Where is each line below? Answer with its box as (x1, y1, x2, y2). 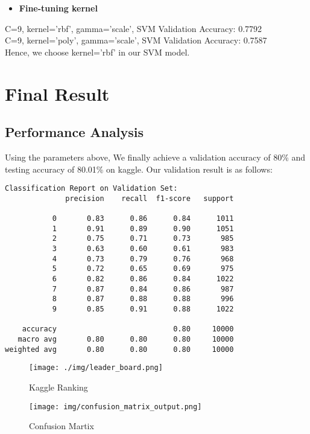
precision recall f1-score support (65, 194, 234, 203)
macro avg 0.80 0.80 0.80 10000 (17, 334, 234, 343)
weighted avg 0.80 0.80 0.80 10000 (5, 345, 234, 354)
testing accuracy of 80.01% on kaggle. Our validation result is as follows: (5, 162, 273, 175)
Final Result (5, 81, 110, 106)
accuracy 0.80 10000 (22, 325, 234, 334)
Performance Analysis (5, 123, 144, 141)
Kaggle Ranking (29, 380, 88, 393)
